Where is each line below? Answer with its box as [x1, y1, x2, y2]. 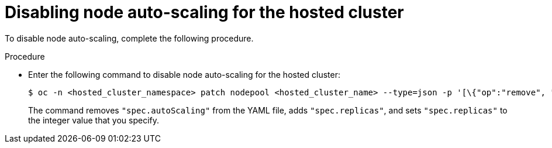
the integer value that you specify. [28, 115, 160, 125]
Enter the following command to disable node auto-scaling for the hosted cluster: [28, 69, 340, 80]
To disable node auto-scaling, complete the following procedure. [5, 33, 254, 43]
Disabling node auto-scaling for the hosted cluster [5, 2, 404, 22]
